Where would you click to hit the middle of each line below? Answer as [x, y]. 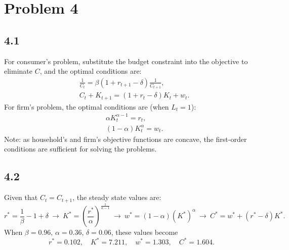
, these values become [144, 232]
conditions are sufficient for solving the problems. [80, 149]
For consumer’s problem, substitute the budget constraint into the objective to [126, 61]
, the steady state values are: [117, 197]
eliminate [18, 71]
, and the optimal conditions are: [91, 71]
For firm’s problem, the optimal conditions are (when [87, 106]
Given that [21, 197]
